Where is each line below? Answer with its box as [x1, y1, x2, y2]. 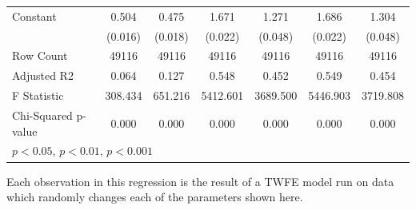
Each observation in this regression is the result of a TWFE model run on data [6, 172, 394, 189]
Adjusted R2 [12, 67, 74, 84]
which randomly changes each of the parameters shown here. [6, 188, 303, 205]
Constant [12, 7, 57, 24]
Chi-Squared [12, 106, 73, 123]
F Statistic [12, 87, 64, 104]
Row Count [12, 47, 68, 64]
